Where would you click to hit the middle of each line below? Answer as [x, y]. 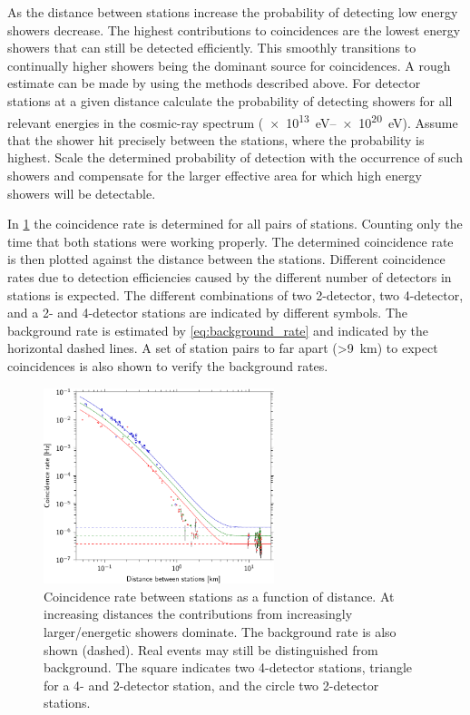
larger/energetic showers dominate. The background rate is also [220, 631]
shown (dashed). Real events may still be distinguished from [211, 649]
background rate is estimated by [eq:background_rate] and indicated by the [218, 330]
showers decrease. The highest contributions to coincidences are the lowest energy [234, 29]
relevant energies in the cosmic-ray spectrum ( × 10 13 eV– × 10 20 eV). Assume [233, 121]
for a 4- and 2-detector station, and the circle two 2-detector [211, 685]
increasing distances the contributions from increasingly [198, 614]
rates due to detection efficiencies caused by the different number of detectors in [230, 276]
